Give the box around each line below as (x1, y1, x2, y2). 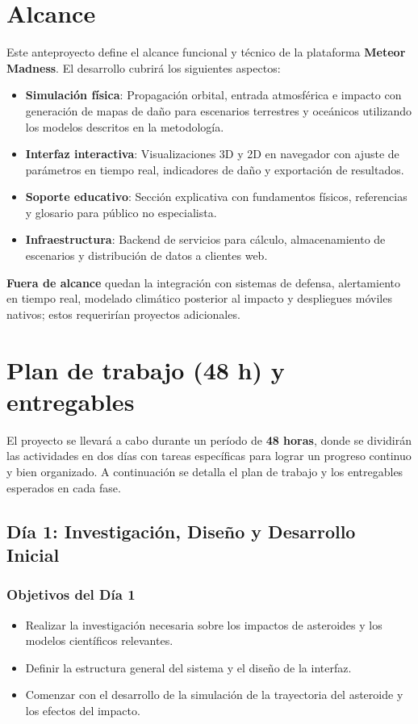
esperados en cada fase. (6, 479, 121, 496)
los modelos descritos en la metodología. (25, 118, 224, 135)
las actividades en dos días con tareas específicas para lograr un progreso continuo (6, 447, 412, 464)
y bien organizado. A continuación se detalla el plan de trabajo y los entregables (6, 462, 403, 479)
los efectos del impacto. (25, 701, 140, 718)
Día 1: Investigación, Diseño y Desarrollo (6, 518, 356, 543)
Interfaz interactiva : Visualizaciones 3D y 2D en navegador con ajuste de (25, 145, 399, 162)
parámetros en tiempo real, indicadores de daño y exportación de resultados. (25, 161, 404, 178)
